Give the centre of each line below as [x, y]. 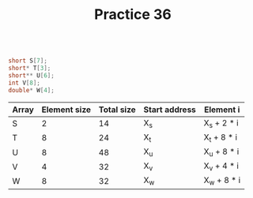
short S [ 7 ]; [28, 61]
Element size [66, 110]
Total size [117, 110]
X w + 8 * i [222, 181]
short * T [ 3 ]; [30, 69]
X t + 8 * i [221, 138]
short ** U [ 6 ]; [32, 75]
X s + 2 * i [221, 123]
